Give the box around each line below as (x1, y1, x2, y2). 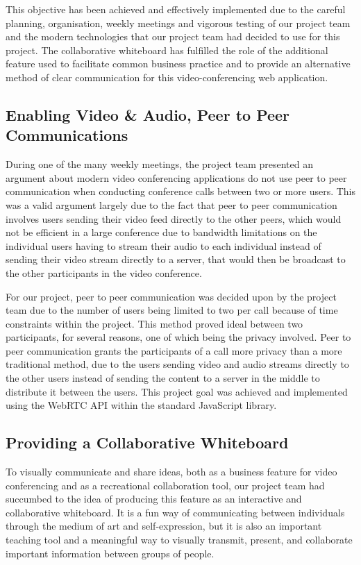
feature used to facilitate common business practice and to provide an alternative (6, 56, 351, 71)
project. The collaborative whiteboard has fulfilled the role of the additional (6, 42, 328, 57)
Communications (6, 124, 128, 146)
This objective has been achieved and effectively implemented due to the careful (6, 2, 346, 16)
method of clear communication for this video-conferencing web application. (6, 69, 328, 84)
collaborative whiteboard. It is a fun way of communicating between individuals (6, 505, 345, 519)
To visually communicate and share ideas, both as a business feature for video (6, 464, 337, 479)
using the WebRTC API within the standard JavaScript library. (6, 398, 277, 412)
